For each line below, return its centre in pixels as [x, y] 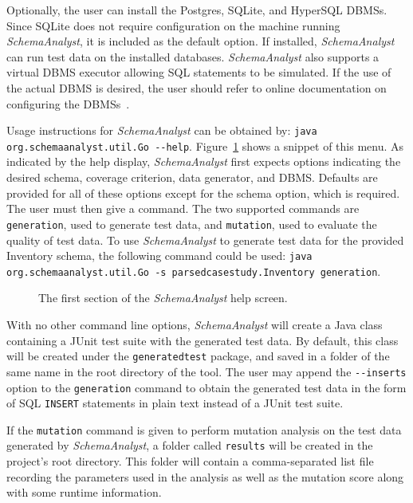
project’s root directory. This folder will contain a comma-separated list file [190, 461]
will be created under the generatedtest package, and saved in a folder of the [198, 356]
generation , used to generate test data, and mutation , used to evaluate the [192, 224]
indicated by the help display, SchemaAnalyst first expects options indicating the [204, 161]
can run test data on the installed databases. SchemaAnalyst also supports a [193, 56]
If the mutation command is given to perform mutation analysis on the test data [204, 429]
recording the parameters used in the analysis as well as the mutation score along [205, 476]
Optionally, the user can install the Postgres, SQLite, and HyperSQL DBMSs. [197, 10]
